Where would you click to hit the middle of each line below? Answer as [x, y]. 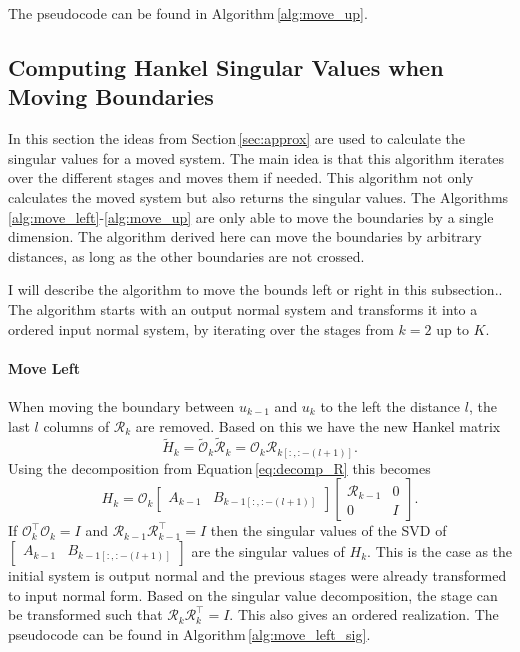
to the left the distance [390, 405]
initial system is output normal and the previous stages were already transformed [257, 575]
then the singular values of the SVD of [328, 530]
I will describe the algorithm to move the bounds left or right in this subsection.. [255, 289]
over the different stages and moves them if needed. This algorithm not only [241, 177]
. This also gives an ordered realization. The [364, 614]
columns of [76, 425]
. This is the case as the [440, 551]
